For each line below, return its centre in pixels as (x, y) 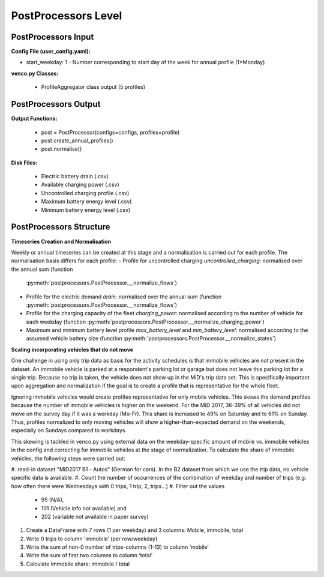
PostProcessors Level (67, 16)
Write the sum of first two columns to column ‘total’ (89, 555)
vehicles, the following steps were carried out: (68, 458)
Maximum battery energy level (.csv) (86, 202)
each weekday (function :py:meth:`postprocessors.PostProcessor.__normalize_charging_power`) (145, 322)
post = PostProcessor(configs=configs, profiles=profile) (110, 132)
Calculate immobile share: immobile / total (78, 564)
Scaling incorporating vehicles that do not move (72, 349)
